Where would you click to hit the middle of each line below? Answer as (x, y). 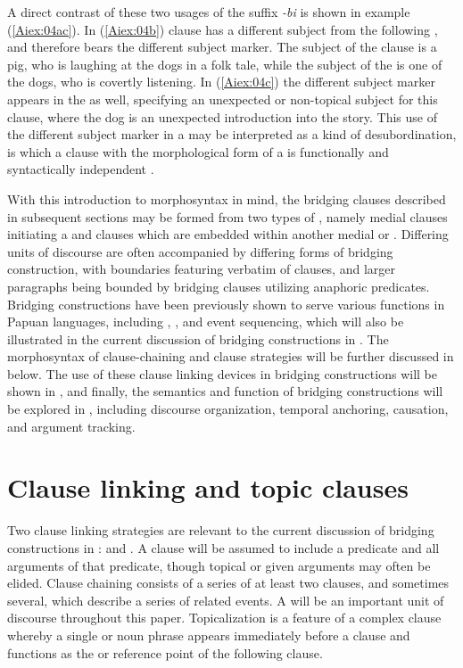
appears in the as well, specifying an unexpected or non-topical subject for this (223, 99)
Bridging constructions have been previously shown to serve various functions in (226, 304)
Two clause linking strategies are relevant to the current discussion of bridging (221, 530)
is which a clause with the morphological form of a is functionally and (198, 151)
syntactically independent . (81, 169)
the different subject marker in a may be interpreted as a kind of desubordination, (232, 134)
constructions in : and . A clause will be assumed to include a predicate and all (223, 547)
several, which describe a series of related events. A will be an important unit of (226, 600)
